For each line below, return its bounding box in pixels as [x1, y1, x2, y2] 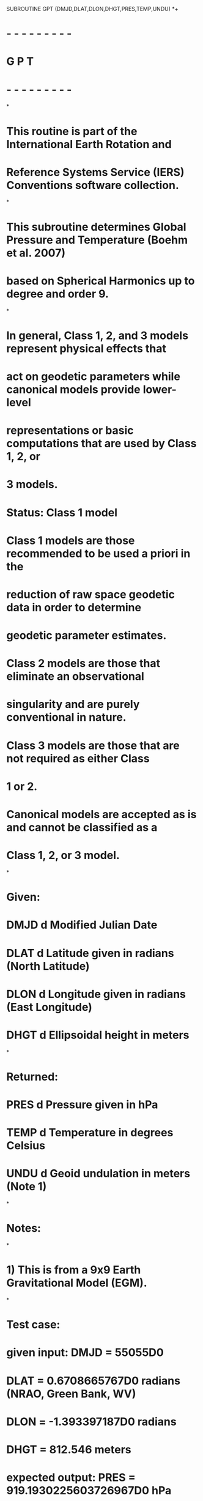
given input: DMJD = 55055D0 [6, 1346, 164, 1360]
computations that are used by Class [6, 437, 197, 450]
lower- [142, 382, 177, 397]
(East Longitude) [6, 1000, 93, 1014]
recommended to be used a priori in [6, 546, 191, 561]
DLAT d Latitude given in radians [6, 946, 174, 960]
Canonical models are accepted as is [6, 808, 197, 821]
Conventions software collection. [6, 178, 179, 192]
